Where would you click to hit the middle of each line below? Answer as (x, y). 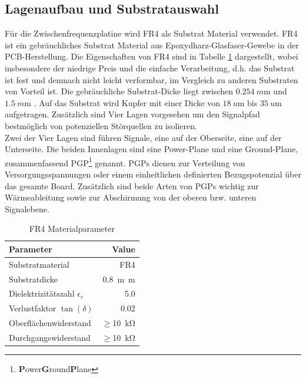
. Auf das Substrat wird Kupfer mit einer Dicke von (127, 102)
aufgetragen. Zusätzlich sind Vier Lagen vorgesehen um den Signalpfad (132, 114)
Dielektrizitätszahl (42, 293)
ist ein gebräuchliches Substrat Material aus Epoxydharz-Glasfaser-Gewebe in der (152, 45)
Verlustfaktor (33, 308)
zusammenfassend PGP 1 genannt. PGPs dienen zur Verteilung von (125, 162)
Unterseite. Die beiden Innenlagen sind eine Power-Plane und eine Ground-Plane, (152, 149)
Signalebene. (27, 208)
